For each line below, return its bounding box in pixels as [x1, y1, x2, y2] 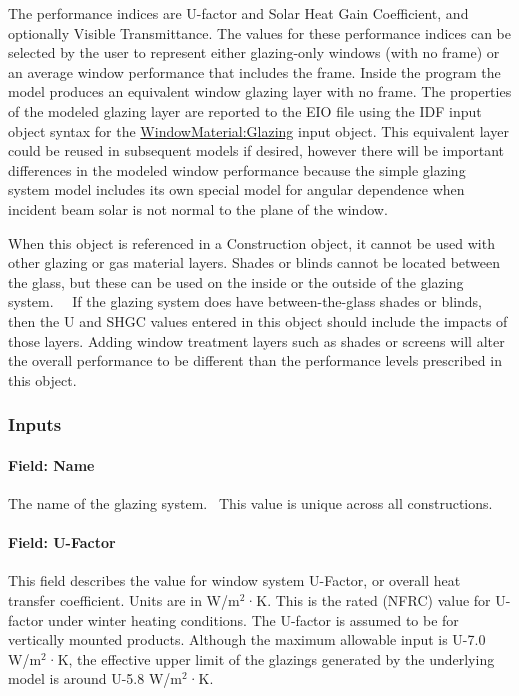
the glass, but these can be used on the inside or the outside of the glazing [8, 271, 464, 292]
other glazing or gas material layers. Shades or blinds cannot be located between [8, 252, 501, 273]
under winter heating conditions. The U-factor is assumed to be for [48, 609, 459, 630]
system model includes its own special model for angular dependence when [8, 179, 465, 200]
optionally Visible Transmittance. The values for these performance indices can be [8, 22, 511, 43]
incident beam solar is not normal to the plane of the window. [8, 198, 388, 219]
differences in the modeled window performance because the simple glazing [8, 159, 466, 180]
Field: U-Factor [8, 532, 116, 553]
